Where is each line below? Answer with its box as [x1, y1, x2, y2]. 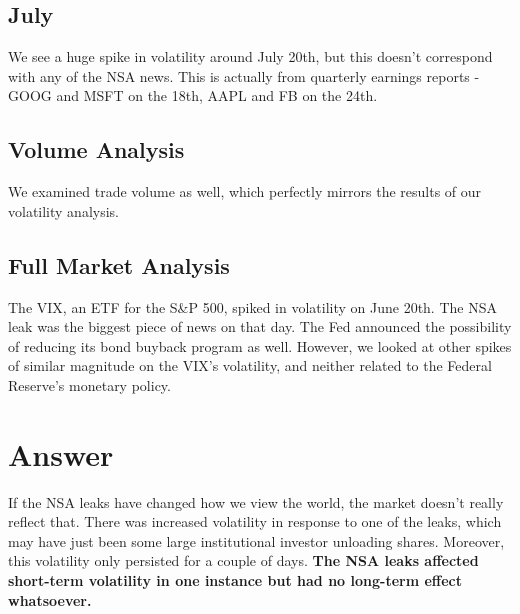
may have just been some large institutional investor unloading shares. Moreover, [8, 530, 505, 551]
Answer [8, 433, 114, 474]
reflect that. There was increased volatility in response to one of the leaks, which [8, 511, 502, 532]
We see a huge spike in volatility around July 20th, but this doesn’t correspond [8, 46, 493, 67]
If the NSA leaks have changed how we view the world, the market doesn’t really [8, 491, 504, 512]
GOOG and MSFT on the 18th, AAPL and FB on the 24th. [8, 85, 378, 106]
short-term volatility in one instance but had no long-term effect [8, 570, 463, 591]
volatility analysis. [8, 200, 120, 221]
